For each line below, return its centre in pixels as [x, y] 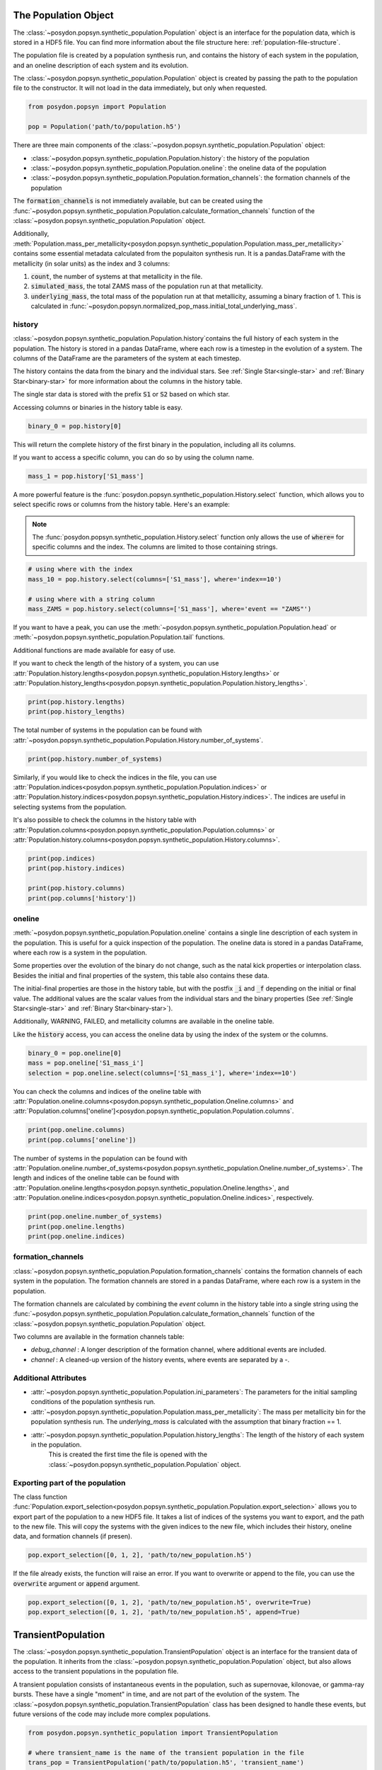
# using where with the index [80, 569]
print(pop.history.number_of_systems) [95, 759]
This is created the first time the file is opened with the [128, 1454]
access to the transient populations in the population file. [96, 1672]
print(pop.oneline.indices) [76, 1237]
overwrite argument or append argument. [76, 1583]
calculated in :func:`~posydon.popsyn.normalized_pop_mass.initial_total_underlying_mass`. [164, 306]
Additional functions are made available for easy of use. [94, 650]
